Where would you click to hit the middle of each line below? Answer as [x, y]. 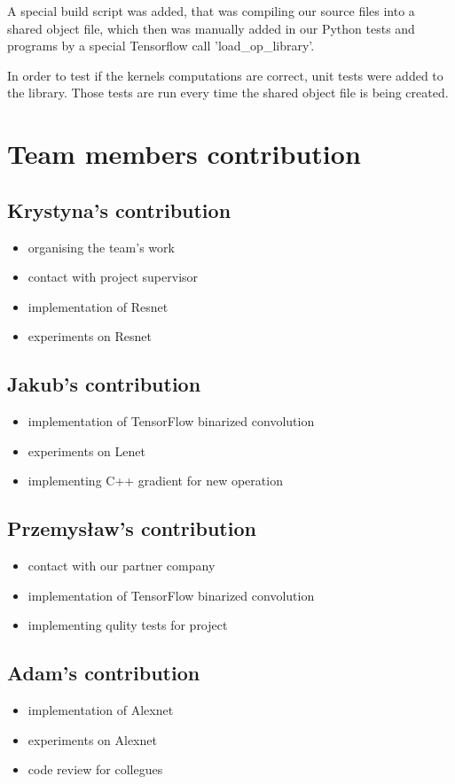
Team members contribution [184, 154]
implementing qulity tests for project [128, 625]
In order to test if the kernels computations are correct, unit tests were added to [225, 75]
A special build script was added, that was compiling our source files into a [211, 11]
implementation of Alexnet [101, 710]
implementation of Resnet [98, 306]
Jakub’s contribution [104, 384]
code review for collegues [95, 769]
